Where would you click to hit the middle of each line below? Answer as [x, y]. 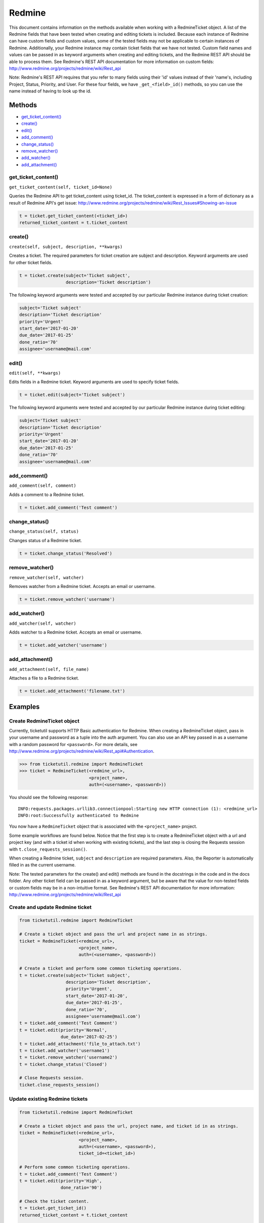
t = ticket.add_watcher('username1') [65, 1050]
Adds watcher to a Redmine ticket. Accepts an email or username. [76, 632]
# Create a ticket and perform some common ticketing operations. [100, 968]
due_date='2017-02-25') [89, 1037]
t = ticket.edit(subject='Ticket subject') [72, 395]
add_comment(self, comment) [43, 486]
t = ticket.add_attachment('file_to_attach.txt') [80, 1044]
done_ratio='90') [81, 1188]
